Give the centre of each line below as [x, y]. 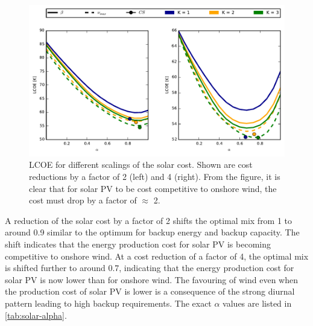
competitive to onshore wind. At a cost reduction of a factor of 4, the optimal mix [157, 256]
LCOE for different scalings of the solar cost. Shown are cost [141, 165]
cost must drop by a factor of [83, 200]
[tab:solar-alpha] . [36, 315]
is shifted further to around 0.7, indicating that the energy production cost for [150, 268]
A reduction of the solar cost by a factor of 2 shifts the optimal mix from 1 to [149, 220]
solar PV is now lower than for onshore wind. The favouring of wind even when [151, 279]
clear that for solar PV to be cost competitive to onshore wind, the [153, 188]
